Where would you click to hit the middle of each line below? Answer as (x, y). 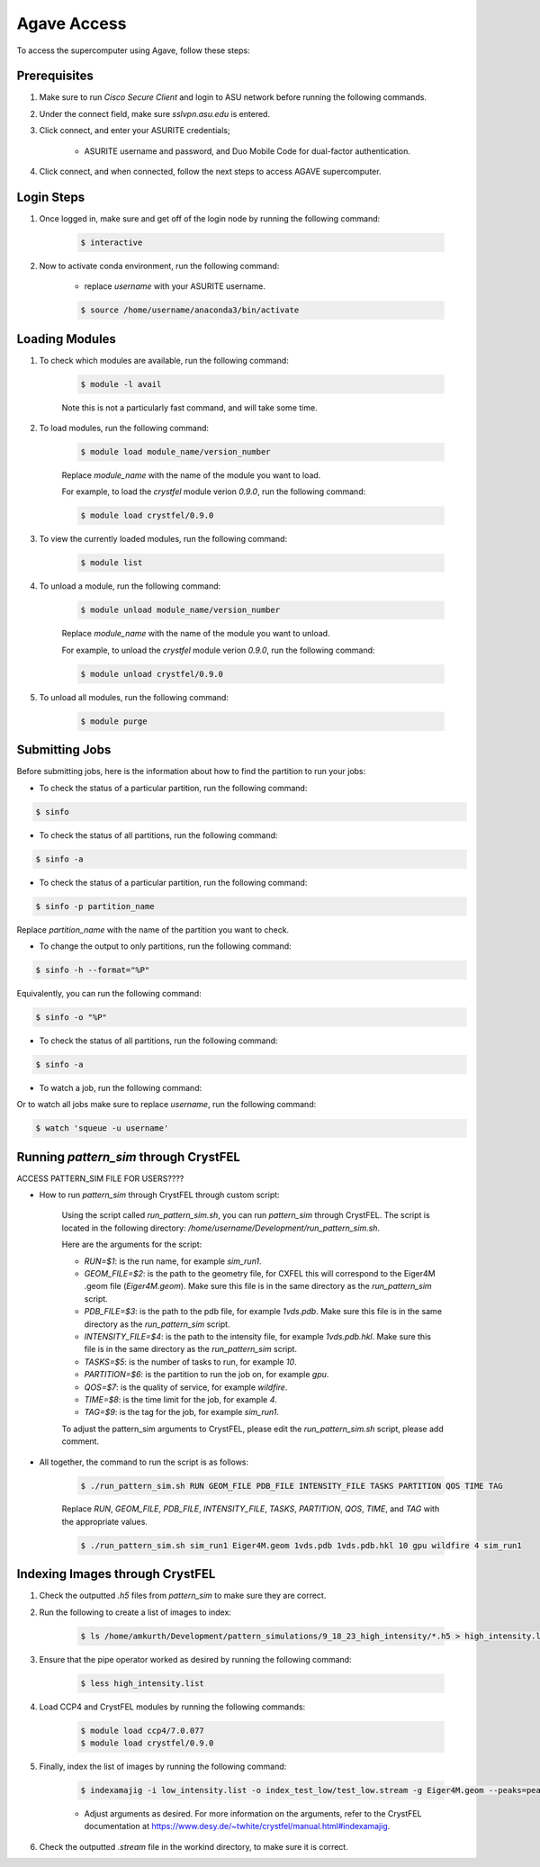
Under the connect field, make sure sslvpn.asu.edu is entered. (154, 113)
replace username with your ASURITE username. (175, 286)
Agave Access (72, 23)
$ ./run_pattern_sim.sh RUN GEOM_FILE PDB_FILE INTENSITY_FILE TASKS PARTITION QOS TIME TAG (292, 1486)
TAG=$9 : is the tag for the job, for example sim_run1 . (181, 1412)
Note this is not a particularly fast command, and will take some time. (190, 407)
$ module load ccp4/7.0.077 (142, 1730)
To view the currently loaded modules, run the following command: (163, 539)
